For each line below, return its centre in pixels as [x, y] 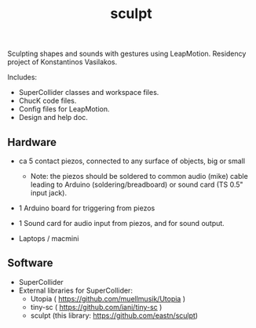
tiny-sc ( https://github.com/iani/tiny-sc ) [96, 307]
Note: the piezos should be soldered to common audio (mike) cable [139, 176]
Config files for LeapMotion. [64, 109]
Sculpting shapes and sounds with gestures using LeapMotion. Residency [127, 54]
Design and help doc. [53, 118]
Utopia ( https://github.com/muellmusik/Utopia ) [108, 298]
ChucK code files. [48, 101]
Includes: [22, 77]
